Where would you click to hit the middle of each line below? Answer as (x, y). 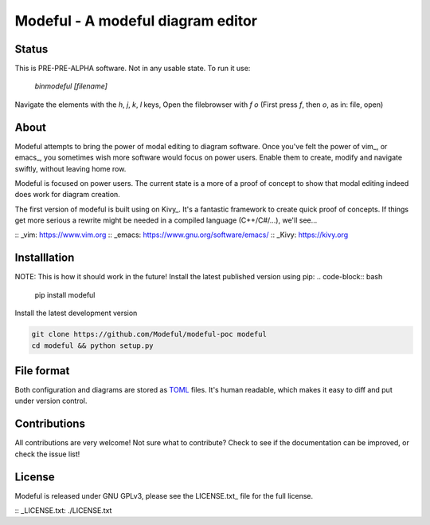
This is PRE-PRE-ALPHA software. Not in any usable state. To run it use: (133, 69)
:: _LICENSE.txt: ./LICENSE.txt (63, 511)
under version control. (51, 401)
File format (42, 371)
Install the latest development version (76, 313)
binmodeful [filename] (71, 86)
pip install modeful (65, 294)
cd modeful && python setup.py (93, 345)
